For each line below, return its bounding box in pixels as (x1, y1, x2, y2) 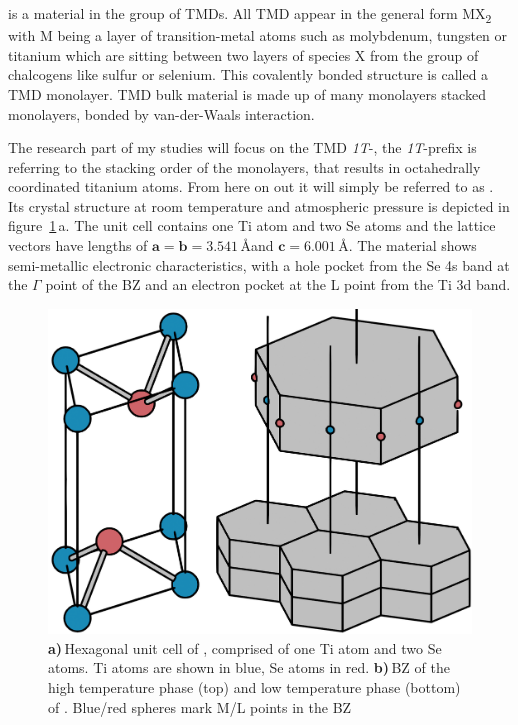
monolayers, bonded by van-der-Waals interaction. (8, 103, 315, 124)
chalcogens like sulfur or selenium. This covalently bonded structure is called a (8, 64, 489, 85)
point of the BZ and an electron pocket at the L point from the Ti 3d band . (45, 274, 511, 295)
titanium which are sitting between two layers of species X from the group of (8, 44, 479, 65)
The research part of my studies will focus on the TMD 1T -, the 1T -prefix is (8, 137, 477, 158)
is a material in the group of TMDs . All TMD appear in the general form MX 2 (8, 3, 492, 26)
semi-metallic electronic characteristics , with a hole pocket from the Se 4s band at (8, 254, 510, 275)
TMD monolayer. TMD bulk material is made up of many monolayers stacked (8, 83, 486, 104)
